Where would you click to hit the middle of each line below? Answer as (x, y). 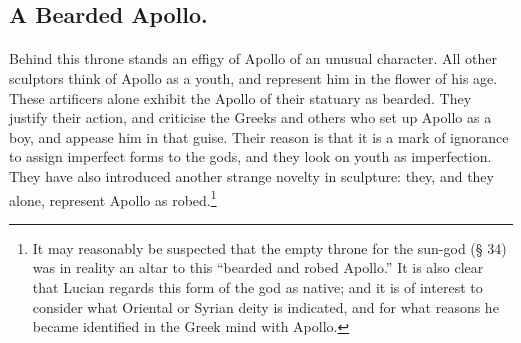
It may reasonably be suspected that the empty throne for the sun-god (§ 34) (269, 247)
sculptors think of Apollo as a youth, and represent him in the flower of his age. (253, 77)
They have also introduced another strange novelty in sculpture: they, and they (251, 175)
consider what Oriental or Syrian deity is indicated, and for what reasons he (265, 306)
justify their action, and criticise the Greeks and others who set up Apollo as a (250, 117)
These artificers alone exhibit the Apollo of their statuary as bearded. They (240, 97)
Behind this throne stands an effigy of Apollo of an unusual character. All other (253, 58)
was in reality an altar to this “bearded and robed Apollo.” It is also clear (258, 267)
